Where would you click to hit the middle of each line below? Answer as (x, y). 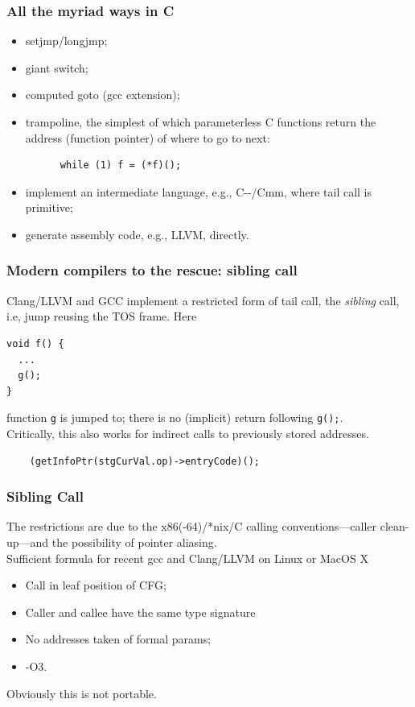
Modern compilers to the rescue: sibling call (152, 270)
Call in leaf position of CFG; (96, 585)
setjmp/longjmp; (66, 41)
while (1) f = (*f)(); (121, 165)
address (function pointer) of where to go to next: (148, 137)
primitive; (49, 207)
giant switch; (57, 67)
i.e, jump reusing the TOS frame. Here (102, 316)
